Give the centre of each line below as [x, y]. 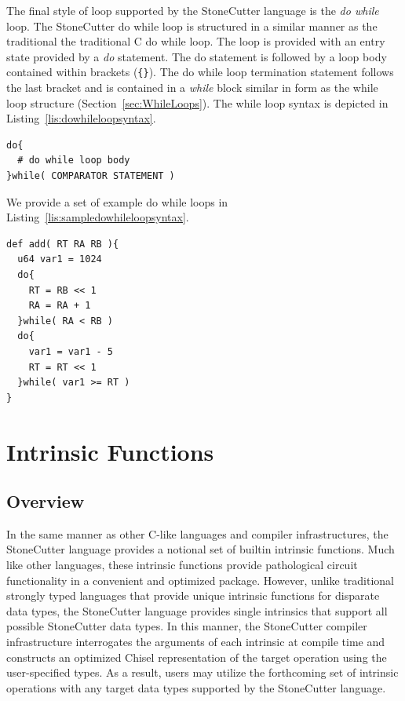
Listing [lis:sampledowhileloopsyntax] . [98, 217]
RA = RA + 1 [60, 306]
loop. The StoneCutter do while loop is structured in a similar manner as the [192, 26]
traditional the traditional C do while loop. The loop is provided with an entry [196, 41]
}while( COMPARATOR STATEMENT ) [91, 176]
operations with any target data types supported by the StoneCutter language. [196, 687]
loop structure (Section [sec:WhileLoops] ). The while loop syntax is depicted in [197, 102]
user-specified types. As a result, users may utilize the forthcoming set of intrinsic [202, 672]
